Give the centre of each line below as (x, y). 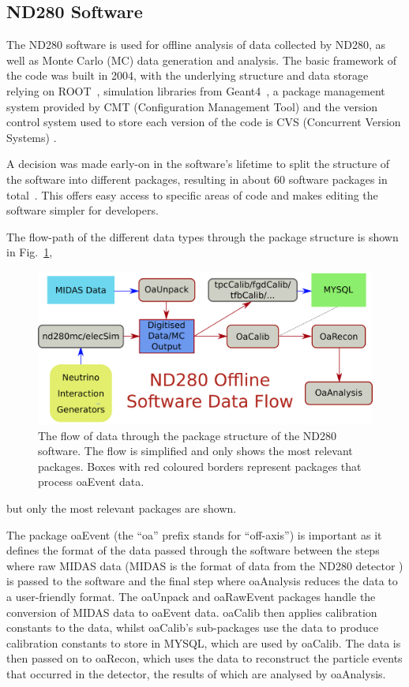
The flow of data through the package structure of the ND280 (187, 435)
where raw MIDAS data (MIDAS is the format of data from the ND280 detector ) (205, 565)
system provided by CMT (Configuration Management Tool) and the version (192, 106)
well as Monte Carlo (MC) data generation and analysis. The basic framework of (201, 60)
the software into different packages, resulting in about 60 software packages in (197, 179)
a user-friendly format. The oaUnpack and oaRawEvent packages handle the (191, 597)
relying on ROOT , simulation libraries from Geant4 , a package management (196, 90)
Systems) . (32, 137)
